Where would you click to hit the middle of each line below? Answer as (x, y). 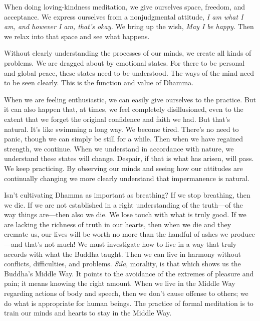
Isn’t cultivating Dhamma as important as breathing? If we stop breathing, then (127, 195)
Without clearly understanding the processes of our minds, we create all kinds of (128, 53)
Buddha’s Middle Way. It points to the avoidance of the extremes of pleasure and (129, 273)
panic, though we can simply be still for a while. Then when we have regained (123, 139)
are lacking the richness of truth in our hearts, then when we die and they (118, 224)
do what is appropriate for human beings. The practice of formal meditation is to (129, 303)
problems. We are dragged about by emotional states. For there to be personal (124, 62)
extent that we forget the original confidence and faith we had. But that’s (117, 119)
